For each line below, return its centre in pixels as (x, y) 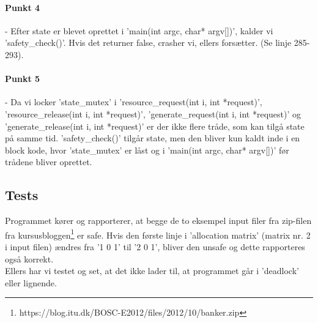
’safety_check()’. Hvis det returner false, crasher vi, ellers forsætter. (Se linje (148, 43)
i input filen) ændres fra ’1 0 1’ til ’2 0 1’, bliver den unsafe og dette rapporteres (155, 246)
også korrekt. (29, 258)
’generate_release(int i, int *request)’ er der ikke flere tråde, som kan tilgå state (155, 126)
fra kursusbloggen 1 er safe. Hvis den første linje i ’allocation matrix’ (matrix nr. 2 (158, 234)
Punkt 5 (23, 79)
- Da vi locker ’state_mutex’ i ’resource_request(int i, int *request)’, (134, 102)
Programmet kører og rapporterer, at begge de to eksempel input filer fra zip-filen (158, 221)
